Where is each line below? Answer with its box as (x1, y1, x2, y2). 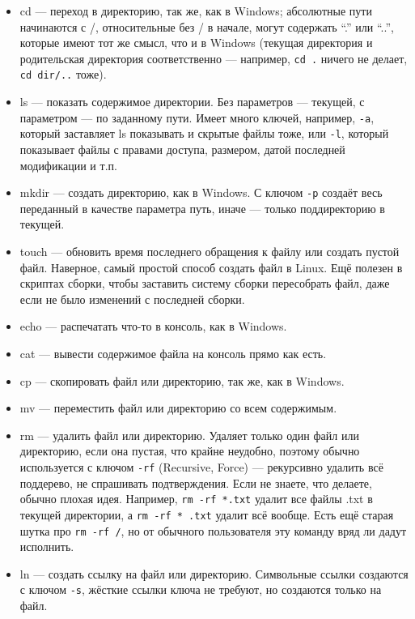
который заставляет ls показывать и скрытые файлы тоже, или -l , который (19, 125, 389, 142)
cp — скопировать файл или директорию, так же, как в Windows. (19, 372, 345, 389)
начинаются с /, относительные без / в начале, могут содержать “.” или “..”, (19, 18, 394, 35)
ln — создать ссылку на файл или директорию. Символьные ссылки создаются (19, 565, 409, 582)
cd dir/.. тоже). (19, 66, 107, 83)
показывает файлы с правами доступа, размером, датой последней (19, 141, 345, 157)
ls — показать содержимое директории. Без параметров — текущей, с (19, 93, 365, 110)
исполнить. (19, 538, 74, 555)
